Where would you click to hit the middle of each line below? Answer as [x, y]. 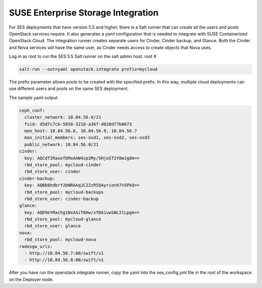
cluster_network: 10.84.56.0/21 [63, 117]
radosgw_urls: [36, 246]
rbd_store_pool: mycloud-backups [64, 192]
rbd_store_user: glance [53, 226]
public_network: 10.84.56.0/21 [62, 144]
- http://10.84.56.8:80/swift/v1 [64, 260]
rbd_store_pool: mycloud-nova [60, 240]
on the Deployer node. [31, 279]
